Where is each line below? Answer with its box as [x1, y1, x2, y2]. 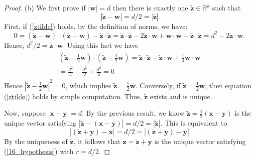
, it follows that [73, 136, 121, 147]
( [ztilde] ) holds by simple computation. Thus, [4, 91, 142, 101]
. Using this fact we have [63, 39, 138, 50]
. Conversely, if [135, 80, 181, 90]
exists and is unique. [150, 91, 212, 101]
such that [212, 2, 241, 12]
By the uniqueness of [4, 136, 68, 147]
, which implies [65, 80, 112, 90]
